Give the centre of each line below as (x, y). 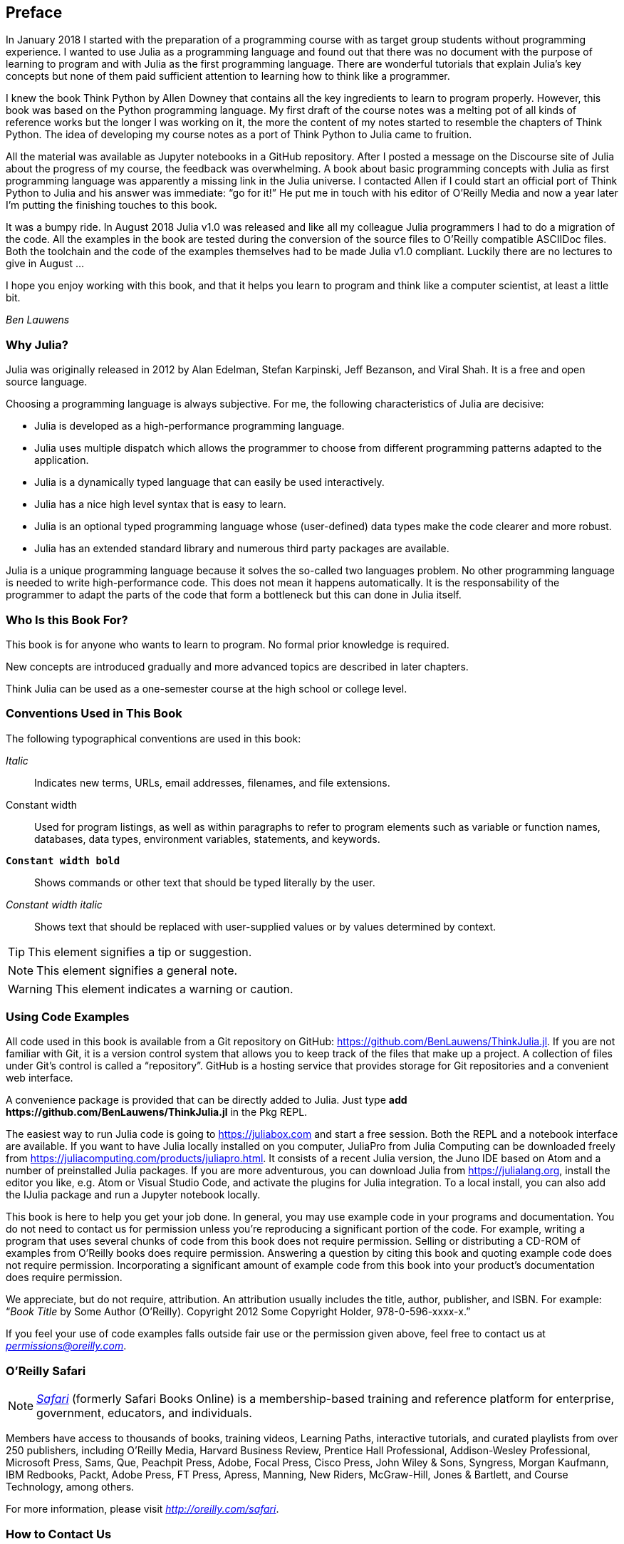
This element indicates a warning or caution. (174, 989)
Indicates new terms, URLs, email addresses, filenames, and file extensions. (212, 782)
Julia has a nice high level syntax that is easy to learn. (160, 504)
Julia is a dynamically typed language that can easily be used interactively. (209, 482)
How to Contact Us (59, 1534)
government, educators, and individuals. (144, 1413)
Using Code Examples (68, 1017)
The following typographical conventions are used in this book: (154, 738)
